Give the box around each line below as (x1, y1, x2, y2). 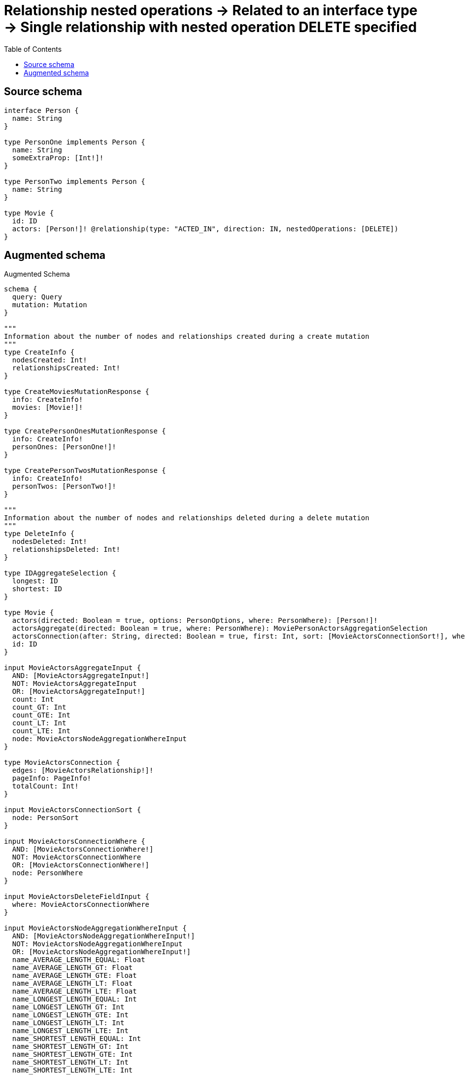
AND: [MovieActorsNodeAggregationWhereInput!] (12, 932, 195, 940)
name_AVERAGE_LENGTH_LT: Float (12, 979, 133, 988)
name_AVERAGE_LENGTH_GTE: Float (12, 971, 137, 980)
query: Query (12, 293, 63, 301)
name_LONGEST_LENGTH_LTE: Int (12, 1027, 129, 1035)
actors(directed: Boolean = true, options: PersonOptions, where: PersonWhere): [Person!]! (12, 616, 378, 625)
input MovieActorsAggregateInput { (4, 664, 141, 672)
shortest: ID (12, 585, 63, 593)
